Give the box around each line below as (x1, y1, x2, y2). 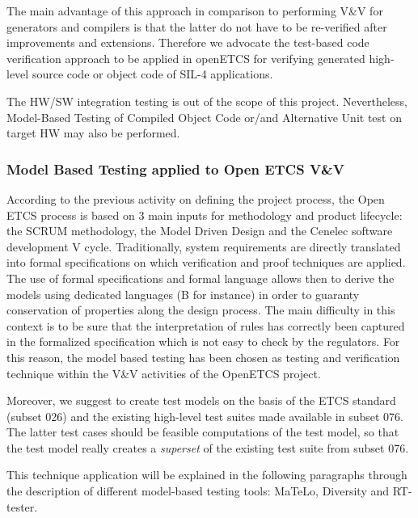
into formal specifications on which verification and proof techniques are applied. (6, 254, 406, 271)
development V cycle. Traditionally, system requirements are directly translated (6, 238, 401, 255)
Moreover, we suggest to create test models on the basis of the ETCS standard (6, 392, 396, 409)
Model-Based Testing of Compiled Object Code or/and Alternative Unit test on (6, 108, 402, 125)
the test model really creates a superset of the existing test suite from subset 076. (6, 439, 409, 456)
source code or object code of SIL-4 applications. (32, 65, 273, 82)
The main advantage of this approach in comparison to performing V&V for (6, 2, 383, 19)
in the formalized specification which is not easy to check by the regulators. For (6, 333, 400, 350)
